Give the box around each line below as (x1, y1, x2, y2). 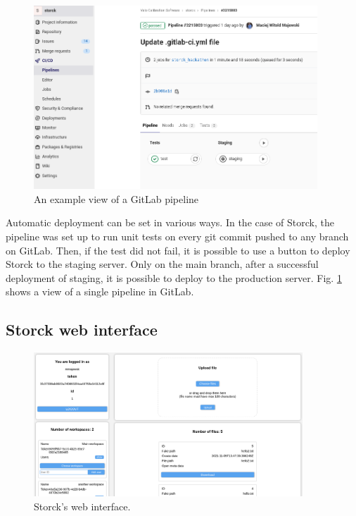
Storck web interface (6, 319, 158, 340)
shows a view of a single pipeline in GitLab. (6, 284, 194, 299)
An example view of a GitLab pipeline (34, 191, 199, 206)
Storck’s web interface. (34, 498, 131, 513)
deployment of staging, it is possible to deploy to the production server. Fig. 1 (6, 270, 342, 285)
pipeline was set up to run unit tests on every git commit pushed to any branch (6, 228, 349, 243)
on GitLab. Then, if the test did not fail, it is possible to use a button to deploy (6, 242, 350, 257)
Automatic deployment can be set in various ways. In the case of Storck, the (6, 215, 334, 230)
